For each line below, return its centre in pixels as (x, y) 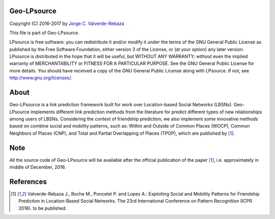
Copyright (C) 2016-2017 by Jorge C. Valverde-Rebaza (67, 23)
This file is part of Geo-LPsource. (44, 33)
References (28, 181)
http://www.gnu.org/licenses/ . (41, 78)
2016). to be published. (43, 208)
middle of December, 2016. (38, 167)
